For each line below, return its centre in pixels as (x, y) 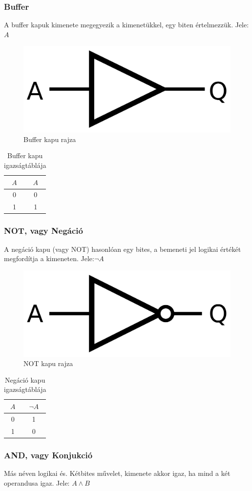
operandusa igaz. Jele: (37, 482)
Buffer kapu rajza (50, 139)
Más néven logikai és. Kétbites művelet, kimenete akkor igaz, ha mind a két (117, 473)
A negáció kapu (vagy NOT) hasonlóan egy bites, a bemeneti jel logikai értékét (123, 249)
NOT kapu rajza (48, 363)
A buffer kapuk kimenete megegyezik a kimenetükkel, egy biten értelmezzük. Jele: (126, 25)
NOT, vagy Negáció (43, 231)
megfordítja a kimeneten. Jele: (49, 258)
